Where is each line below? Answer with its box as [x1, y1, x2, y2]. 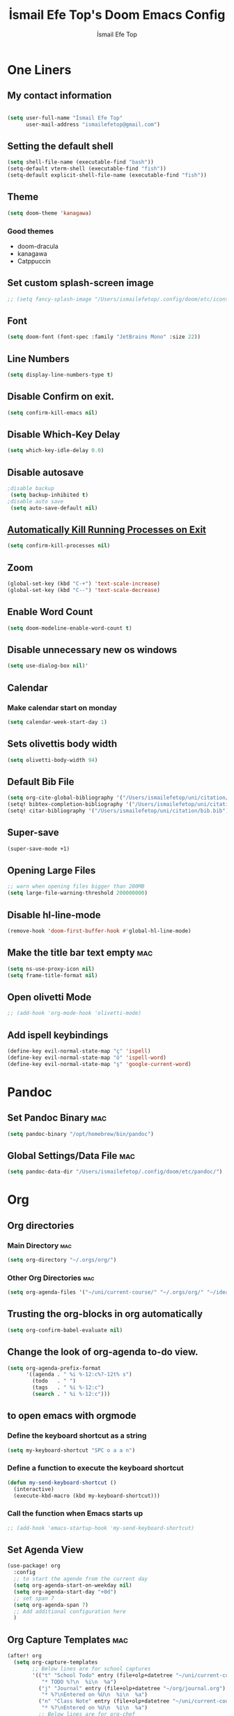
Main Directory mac [7, 1241, 72, 1250]
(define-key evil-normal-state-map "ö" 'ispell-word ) [7, 1054, 167, 1061]
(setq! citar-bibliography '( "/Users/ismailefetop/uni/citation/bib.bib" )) [7, 807, 232, 814]
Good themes [7, 226, 54, 236]
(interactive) [13, 1485, 54, 1492]
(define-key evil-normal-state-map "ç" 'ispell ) [7, 1047, 151, 1055]
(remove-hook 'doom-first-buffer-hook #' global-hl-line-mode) [7, 928, 192, 935]
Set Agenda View [7, 1544, 84, 1556]
